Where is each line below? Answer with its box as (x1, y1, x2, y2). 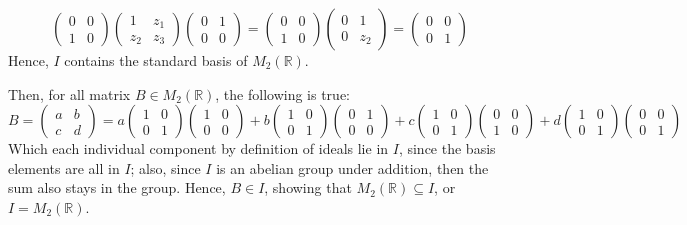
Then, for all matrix (8, 83, 131, 104)
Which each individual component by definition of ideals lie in (8, 138, 389, 159)
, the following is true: (215, 83, 350, 104)
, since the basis (398, 138, 496, 159)
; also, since (130, 157, 201, 178)
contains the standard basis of (64, 50, 248, 70)
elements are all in (8, 157, 120, 178)
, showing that (264, 177, 352, 198)
